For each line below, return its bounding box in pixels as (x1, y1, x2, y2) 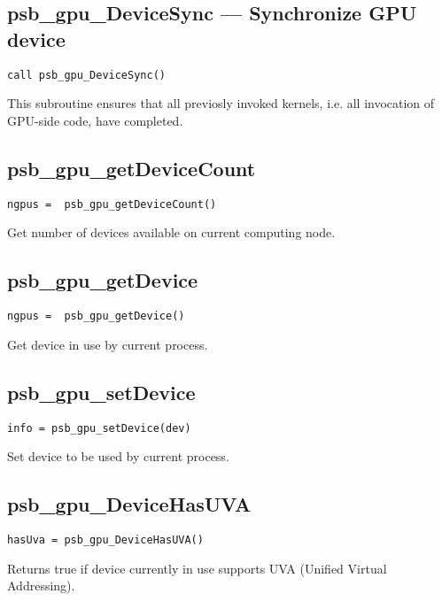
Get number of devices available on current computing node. (7, 223, 336, 242)
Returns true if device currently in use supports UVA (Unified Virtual (7, 559, 387, 577)
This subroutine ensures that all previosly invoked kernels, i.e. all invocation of (7, 94, 435, 112)
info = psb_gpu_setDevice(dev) (7, 421, 191, 435)
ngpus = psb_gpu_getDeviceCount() (7, 197, 217, 211)
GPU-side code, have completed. (7, 111, 183, 129)
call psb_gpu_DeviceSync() (7, 68, 166, 81)
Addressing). (7, 576, 75, 595)
